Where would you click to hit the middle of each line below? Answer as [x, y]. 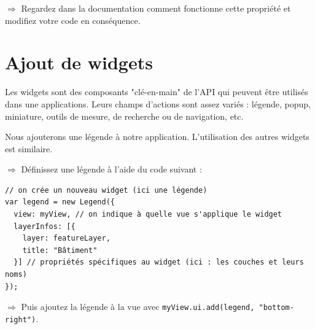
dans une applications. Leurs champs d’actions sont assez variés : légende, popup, [158, 103]
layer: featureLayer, [66, 238]
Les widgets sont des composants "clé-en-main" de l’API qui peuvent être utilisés [157, 92]
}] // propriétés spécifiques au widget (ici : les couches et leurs [159, 262]
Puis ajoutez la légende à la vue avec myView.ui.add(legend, [138, 307]
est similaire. [29, 148]
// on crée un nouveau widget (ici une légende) [106, 190]
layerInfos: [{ [45, 226]
